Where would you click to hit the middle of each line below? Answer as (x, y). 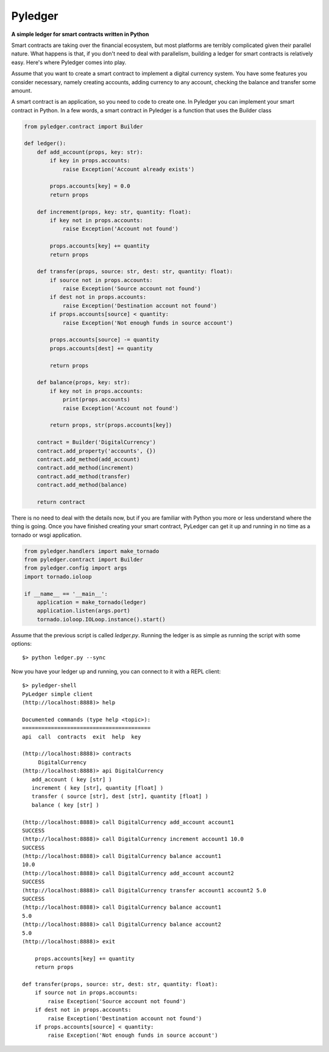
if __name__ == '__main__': (66, 594)
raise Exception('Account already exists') (129, 169)
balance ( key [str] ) (65, 805)
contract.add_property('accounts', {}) (97, 451)
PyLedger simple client (58, 694)
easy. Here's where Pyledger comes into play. (69, 62)
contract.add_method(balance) (82, 485)
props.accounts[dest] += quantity (101, 348)
